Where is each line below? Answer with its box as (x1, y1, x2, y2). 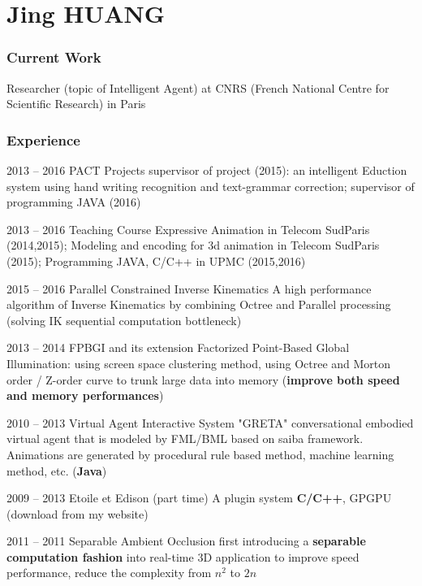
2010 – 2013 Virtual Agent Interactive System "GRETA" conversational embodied (6, 414, 414, 431)
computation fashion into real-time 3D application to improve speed (6, 548, 360, 565)
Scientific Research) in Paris (6, 95, 146, 112)
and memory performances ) (6, 387, 164, 404)
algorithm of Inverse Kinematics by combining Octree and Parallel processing (6, 296, 391, 313)
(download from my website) (6, 505, 149, 522)
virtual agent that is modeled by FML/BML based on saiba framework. (6, 430, 364, 447)
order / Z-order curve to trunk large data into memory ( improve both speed (6, 371, 400, 388)
